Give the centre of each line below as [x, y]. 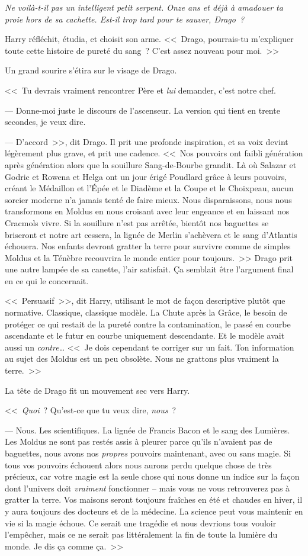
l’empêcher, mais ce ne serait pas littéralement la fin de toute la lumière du [141, 534]
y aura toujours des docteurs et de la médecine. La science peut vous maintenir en [154, 511]
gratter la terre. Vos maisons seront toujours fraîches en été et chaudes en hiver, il [154, 499]
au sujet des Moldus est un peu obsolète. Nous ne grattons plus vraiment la [142, 359]
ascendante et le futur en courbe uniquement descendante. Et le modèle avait [145, 335]
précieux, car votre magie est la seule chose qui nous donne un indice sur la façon [152, 476]
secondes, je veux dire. [45, 122]
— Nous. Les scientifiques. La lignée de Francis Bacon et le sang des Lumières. [147, 430]
